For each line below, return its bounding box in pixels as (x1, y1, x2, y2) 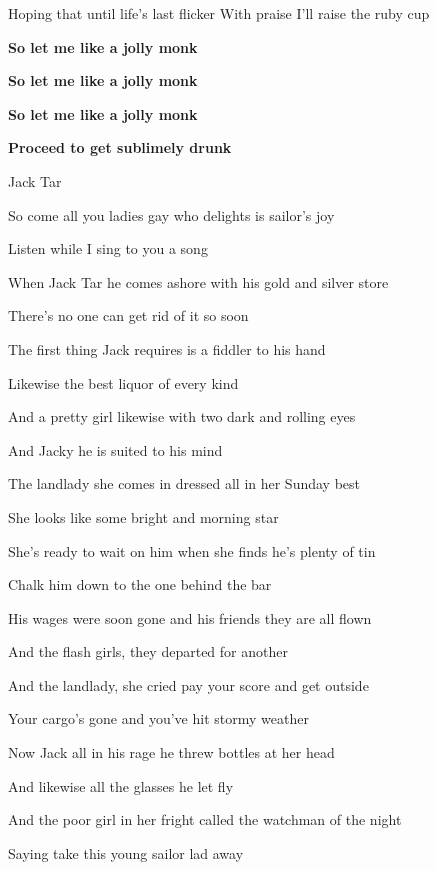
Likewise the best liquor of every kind (8, 372, 239, 393)
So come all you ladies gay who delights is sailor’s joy (8, 204, 335, 225)
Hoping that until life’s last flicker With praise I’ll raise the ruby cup (8, 3, 430, 23)
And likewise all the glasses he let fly (8, 775, 234, 796)
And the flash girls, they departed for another (8, 641, 288, 662)
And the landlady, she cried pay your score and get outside (8, 674, 369, 695)
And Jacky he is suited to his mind (8, 439, 223, 460)
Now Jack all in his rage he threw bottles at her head (8, 742, 335, 763)
